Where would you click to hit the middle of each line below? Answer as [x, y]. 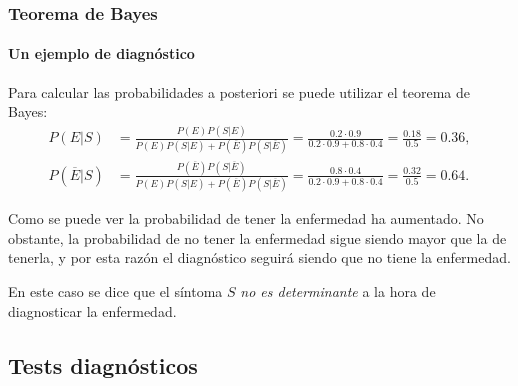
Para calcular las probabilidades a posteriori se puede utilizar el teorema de [239, 91]
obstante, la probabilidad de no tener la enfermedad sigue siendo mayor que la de [257, 237]
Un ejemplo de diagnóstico [101, 53]
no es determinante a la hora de [338, 290]
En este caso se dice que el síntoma [115, 290]
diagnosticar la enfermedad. [92, 310]
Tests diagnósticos [103, 364]
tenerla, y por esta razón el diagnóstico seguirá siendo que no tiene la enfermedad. [259, 257]
